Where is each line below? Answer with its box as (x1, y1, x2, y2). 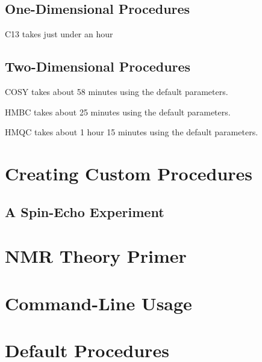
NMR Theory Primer (5, 244, 187, 268)
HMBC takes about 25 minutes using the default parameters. (5, 105, 231, 118)
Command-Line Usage (5, 290, 192, 315)
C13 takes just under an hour (5, 28, 113, 40)
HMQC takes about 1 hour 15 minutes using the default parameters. (5, 126, 258, 138)
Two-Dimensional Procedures (5, 57, 191, 76)
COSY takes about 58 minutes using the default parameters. (5, 85, 228, 97)
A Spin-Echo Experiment (5, 202, 164, 221)
